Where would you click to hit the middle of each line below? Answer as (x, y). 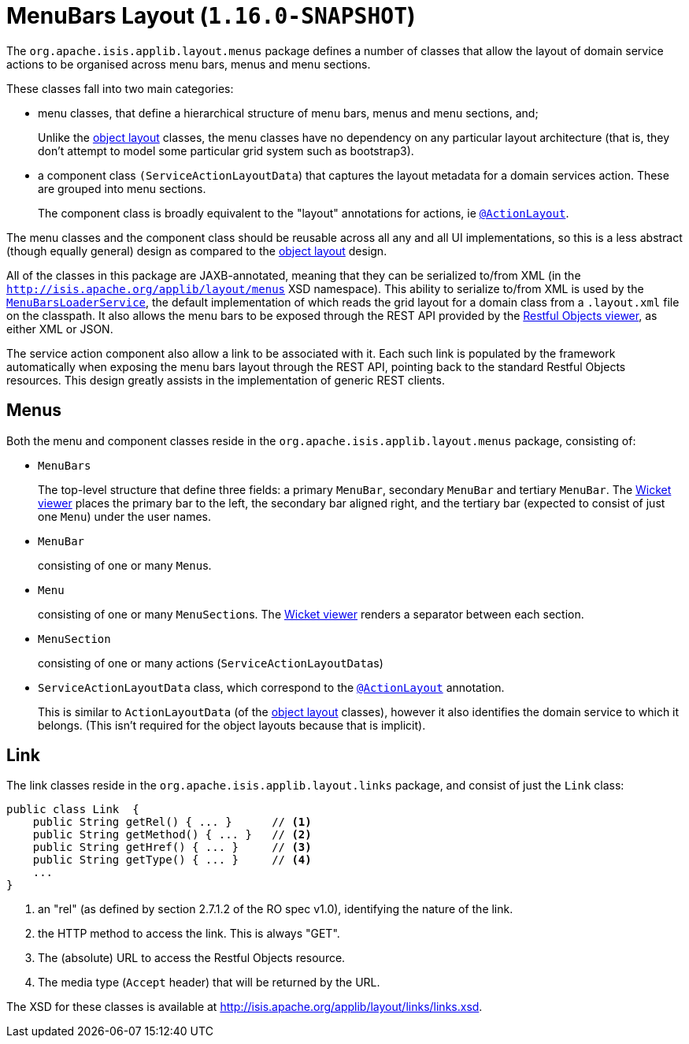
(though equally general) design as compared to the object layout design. (197, 251)
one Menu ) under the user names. (124, 516)
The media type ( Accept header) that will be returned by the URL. (209, 983)
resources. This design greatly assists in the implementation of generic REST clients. (226, 380)
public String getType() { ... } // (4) (172, 860)
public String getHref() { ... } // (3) (172, 847)
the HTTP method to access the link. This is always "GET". (189, 934)
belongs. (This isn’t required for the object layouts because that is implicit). (232, 725)
